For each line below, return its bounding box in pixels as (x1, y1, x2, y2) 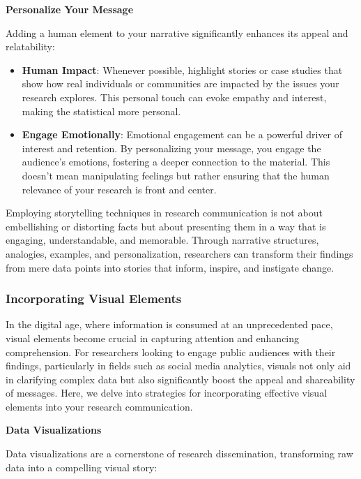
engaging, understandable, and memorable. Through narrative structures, (6, 233, 319, 247)
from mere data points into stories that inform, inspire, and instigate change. (6, 260, 335, 274)
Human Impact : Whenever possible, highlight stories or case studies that (22, 62, 343, 77)
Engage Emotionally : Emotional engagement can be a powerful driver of (22, 127, 343, 142)
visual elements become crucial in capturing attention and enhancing (6, 330, 300, 345)
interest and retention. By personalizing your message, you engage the (22, 140, 321, 155)
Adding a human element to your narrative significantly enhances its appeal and (6, 25, 348, 40)
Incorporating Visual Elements (6, 290, 182, 307)
